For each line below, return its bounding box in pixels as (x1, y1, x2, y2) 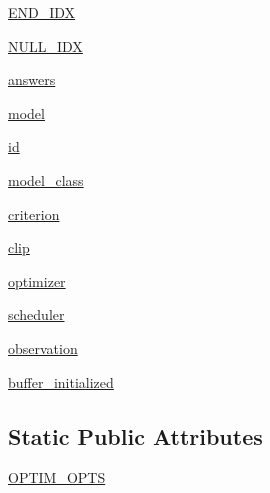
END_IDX (8, 2, 76, 22)
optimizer (8, 270, 66, 291)
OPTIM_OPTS (8, 467, 106, 488)
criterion (8, 203, 60, 224)
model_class (8, 169, 84, 190)
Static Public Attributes (8, 420, 263, 451)
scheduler (8, 304, 65, 325)
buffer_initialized (8, 371, 114, 392)
